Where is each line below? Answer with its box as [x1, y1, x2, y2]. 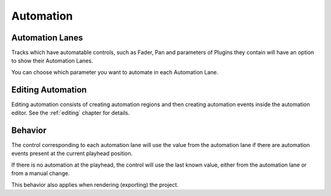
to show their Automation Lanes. [11, 57, 93, 64]
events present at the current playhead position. [11, 150, 133, 157]
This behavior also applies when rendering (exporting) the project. [11, 181, 179, 188]
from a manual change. [11, 170, 70, 177]
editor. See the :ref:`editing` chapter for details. [11, 109, 130, 116]
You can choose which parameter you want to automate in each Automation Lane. [11, 68, 219, 76]
